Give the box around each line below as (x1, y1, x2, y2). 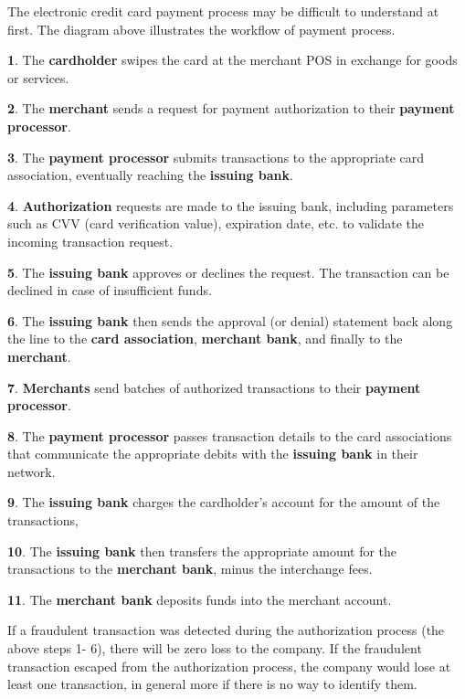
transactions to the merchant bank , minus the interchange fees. (7, 559, 373, 578)
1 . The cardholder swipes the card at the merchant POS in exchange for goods (7, 50, 458, 69)
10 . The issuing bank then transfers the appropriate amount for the (7, 541, 397, 560)
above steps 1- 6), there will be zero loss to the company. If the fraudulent (7, 639, 422, 658)
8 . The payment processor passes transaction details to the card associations (7, 426, 452, 445)
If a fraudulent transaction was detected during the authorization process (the (7, 620, 445, 640)
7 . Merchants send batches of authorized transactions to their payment (7, 377, 421, 397)
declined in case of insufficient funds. (7, 281, 212, 300)
